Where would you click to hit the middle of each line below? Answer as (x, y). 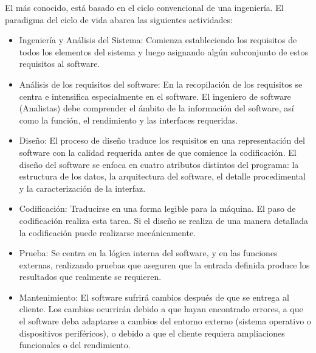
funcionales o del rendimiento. (75, 345)
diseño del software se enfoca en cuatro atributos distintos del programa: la (159, 164)
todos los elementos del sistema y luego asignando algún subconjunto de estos (163, 51)
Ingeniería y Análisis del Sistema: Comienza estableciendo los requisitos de (158, 40)
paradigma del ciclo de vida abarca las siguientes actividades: (119, 19)
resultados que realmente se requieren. (90, 277)
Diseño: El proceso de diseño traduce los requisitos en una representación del (162, 140)
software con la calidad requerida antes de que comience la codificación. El (158, 152)
